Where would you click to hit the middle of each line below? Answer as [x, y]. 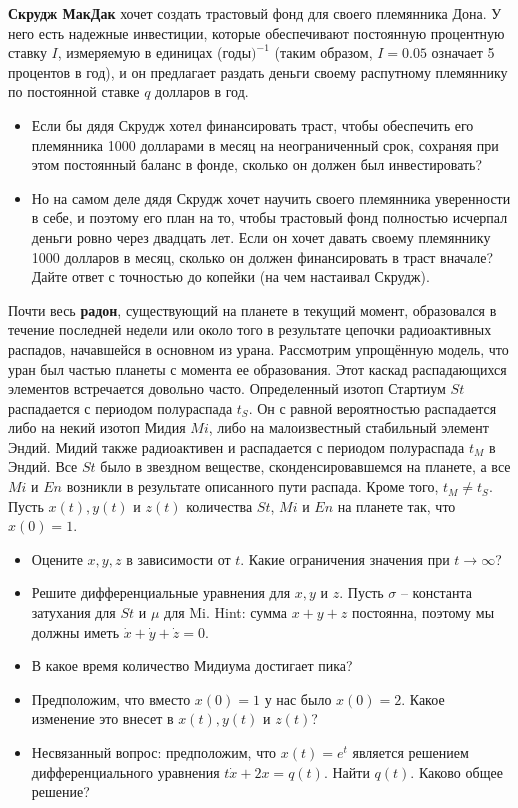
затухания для [73, 612]
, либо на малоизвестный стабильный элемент [348, 427]
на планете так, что [396, 505]
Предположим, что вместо [111, 698]
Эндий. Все [43, 466]
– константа [436, 592]
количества [219, 505]
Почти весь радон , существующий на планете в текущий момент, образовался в [252, 309]
